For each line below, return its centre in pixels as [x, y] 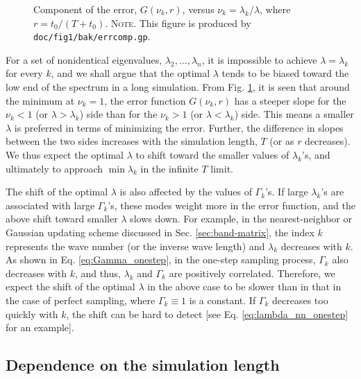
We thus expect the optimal [65, 155]
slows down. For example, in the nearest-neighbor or [241, 219]
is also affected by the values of [186, 192]
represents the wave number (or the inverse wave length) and [135, 246]
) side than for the [118, 114]
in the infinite [169, 168]
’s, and [316, 155]
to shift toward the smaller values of [212, 155]
